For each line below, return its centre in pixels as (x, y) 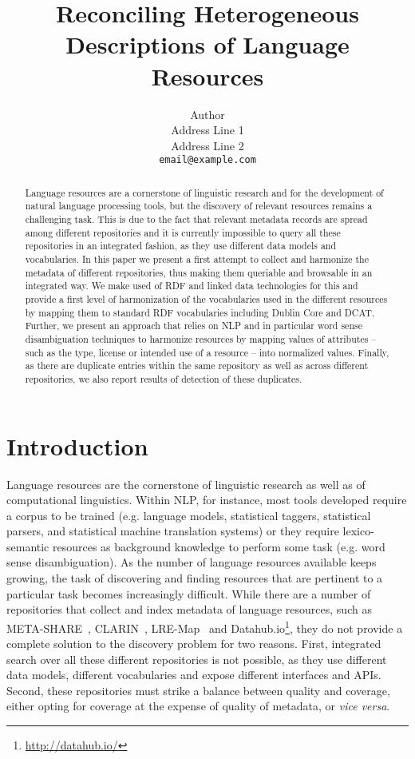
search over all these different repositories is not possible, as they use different (197, 659)
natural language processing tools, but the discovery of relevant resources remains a (199, 206)
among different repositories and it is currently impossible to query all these (183, 232)
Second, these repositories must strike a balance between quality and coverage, (198, 690)
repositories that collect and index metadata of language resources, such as (189, 609)
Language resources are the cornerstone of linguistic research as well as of (186, 484)
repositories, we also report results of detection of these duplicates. (164, 378)
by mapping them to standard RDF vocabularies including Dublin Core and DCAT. (200, 312)
